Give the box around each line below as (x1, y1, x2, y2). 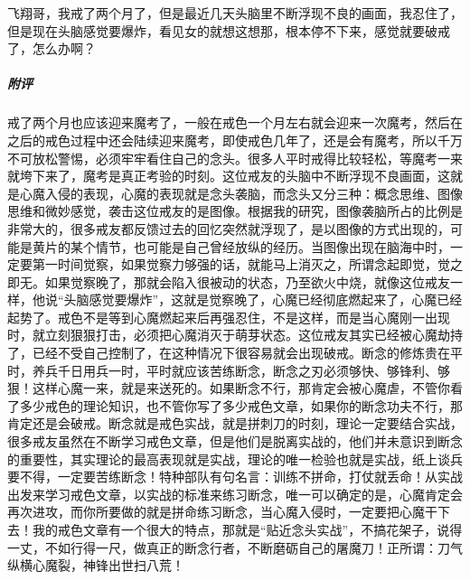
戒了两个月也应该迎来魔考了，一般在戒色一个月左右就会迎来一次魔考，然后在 (7, 113, 463, 132)
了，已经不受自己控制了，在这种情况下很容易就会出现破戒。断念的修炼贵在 (7, 343, 450, 362)
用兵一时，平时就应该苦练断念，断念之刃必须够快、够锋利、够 (82, 360, 450, 379)
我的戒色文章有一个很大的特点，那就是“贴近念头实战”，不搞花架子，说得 (32, 520, 463, 538)
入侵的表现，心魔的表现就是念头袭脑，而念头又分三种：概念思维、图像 (44, 183, 463, 202)
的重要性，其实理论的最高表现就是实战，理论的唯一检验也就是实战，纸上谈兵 (7, 449, 463, 468)
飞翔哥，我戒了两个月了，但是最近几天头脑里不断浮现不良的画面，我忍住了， (7, 4, 463, 22)
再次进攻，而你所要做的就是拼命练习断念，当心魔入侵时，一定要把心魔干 (7, 502, 437, 521)
